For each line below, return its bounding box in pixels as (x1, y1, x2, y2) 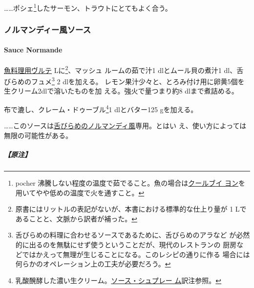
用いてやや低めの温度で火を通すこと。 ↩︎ (15, 187, 145, 197)
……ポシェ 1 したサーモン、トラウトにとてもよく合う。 (4, 1, 172, 13)
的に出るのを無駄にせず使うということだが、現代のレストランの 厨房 (15, 239, 237, 249)
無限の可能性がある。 (4, 130, 72, 140)
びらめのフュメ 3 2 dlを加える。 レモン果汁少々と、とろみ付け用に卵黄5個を (4, 75, 245, 86)
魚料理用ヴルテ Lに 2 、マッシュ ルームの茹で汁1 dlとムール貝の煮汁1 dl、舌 (4, 63, 244, 75)
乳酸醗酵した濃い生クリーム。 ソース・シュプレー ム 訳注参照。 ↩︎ (15, 275, 222, 285)
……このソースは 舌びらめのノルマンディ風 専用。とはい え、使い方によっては (4, 120, 247, 131)
